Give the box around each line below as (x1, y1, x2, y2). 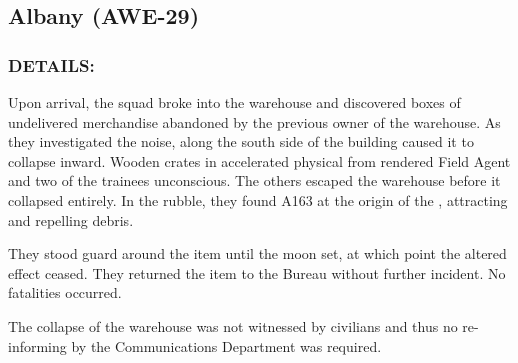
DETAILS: (8, 52, 95, 77)
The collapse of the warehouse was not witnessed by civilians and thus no (8, 315, 458, 336)
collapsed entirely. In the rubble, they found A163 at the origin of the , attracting (8, 189, 508, 210)
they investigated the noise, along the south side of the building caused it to (8, 131, 474, 152)
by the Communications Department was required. (71, 335, 382, 356)
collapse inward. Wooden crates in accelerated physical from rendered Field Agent (8, 150, 511, 171)
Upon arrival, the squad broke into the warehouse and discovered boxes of (8, 92, 461, 112)
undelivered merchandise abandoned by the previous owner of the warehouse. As (8, 111, 501, 132)
